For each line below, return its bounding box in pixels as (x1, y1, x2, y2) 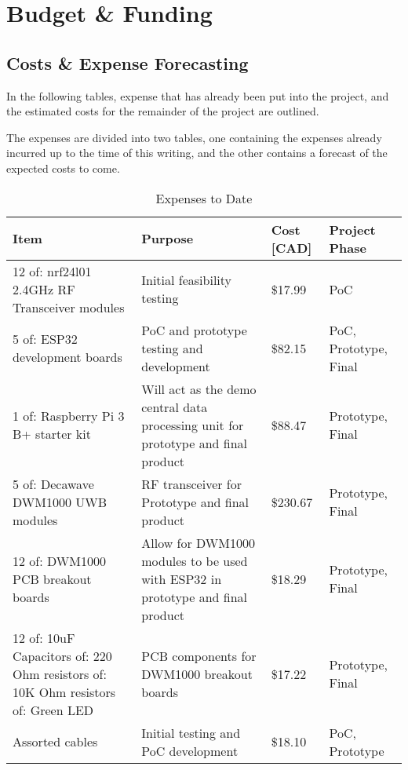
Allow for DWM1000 (141, 533, 255, 552)
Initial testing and (141, 723, 241, 742)
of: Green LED (13, 700, 94, 719)
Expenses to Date (155, 188, 253, 207)
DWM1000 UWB (13, 492, 107, 511)
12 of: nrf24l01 (13, 261, 92, 280)
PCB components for (141, 646, 257, 665)
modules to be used (141, 551, 248, 570)
